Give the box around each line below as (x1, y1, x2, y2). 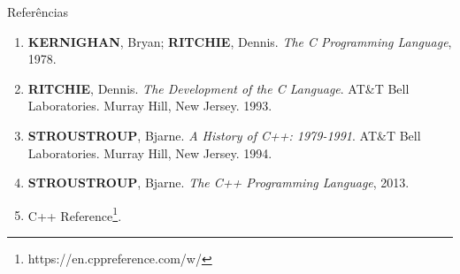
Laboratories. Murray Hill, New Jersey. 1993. (27, 96, 272, 115)
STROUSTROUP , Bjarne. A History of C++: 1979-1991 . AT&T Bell (27, 126, 421, 144)
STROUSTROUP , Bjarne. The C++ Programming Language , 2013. (27, 173, 410, 192)
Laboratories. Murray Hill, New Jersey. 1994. (27, 143, 272, 162)
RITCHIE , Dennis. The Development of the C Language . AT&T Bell (27, 79, 410, 97)
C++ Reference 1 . (27, 203, 122, 225)
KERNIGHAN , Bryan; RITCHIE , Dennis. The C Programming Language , (27, 32, 452, 50)
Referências (7, 3, 69, 20)
